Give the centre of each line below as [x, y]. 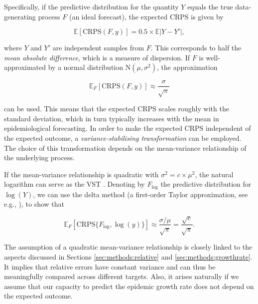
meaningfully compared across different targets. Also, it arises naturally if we [122, 276]
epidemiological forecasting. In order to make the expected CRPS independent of [128, 128]
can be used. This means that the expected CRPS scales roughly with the [117, 109]
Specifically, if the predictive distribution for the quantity [91, 6]
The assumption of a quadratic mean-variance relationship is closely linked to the [128, 247]
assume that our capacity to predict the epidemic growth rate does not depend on [129, 286]
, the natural [214, 174]
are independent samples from [98, 48]
